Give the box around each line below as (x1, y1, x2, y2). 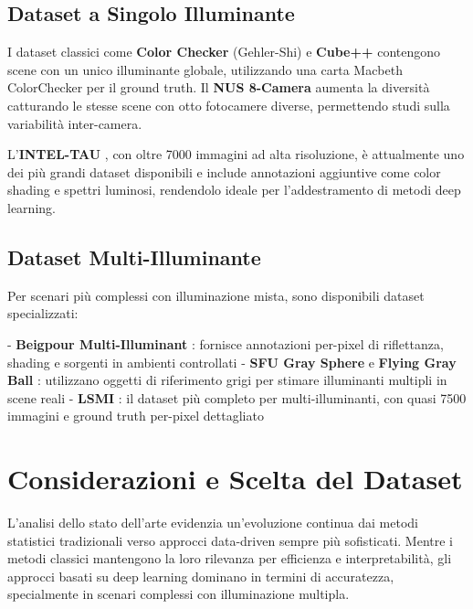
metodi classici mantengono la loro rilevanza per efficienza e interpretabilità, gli (7, 549, 452, 568)
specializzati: (7, 304, 79, 323)
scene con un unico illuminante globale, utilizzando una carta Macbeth (7, 59, 403, 79)
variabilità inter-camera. (7, 113, 142, 133)
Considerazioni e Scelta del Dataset (7, 460, 463, 497)
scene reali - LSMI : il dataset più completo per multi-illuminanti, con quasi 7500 (7, 388, 467, 407)
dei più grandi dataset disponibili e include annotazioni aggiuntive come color (7, 162, 441, 181)
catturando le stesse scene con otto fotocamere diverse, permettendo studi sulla (7, 95, 450, 114)
